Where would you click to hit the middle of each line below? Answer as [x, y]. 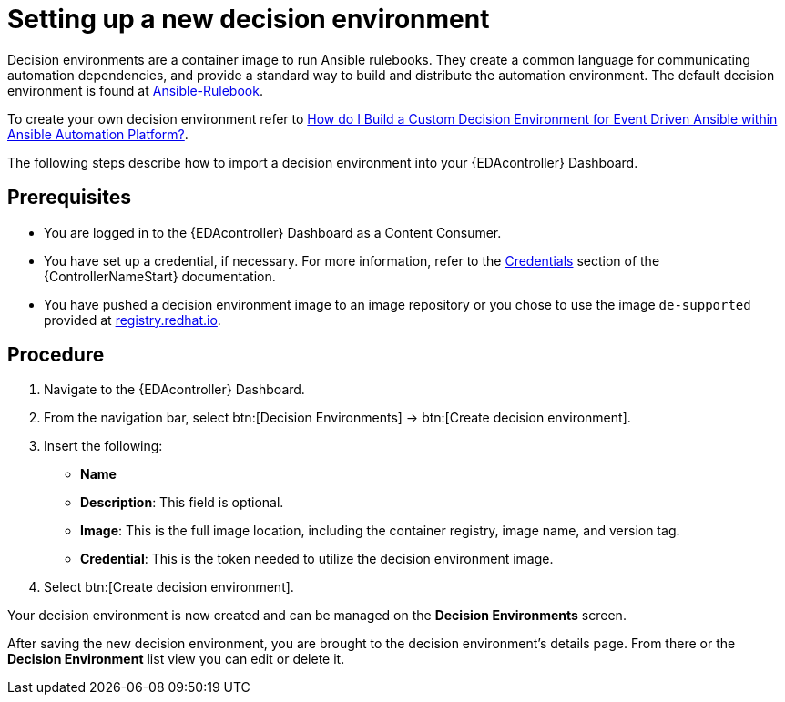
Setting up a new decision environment [249, 19]
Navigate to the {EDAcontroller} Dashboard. [174, 390]
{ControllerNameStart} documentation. [160, 276]
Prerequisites [69, 198]
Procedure [56, 355]
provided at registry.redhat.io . [133, 320]
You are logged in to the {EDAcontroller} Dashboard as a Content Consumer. [273, 232]
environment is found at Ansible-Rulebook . [135, 90]
